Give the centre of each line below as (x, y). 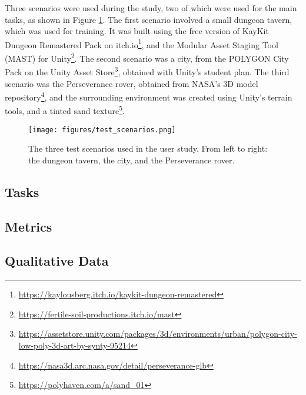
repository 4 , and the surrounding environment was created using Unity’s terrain (149, 96)
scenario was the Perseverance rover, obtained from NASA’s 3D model (132, 83)
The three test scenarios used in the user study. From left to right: (148, 148)
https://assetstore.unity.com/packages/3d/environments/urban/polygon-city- (158, 334)
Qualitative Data (57, 261)
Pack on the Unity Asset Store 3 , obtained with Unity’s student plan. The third (147, 71)
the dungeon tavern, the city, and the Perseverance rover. (132, 160)
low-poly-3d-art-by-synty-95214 (75, 345)
